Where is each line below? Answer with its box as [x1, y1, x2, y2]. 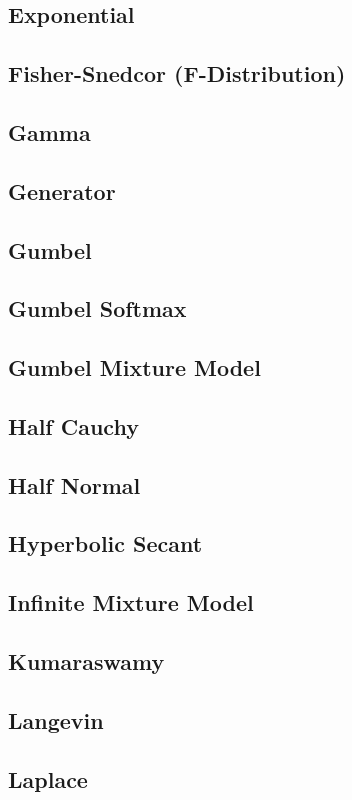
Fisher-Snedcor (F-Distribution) [8, 58, 346, 89]
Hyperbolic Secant [8, 528, 203, 559]
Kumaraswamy [8, 645, 165, 676]
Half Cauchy [8, 410, 139, 441]
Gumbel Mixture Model [8, 352, 261, 383]
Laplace [8, 763, 88, 794]
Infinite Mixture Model [8, 587, 254, 618]
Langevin [8, 704, 104, 735]
